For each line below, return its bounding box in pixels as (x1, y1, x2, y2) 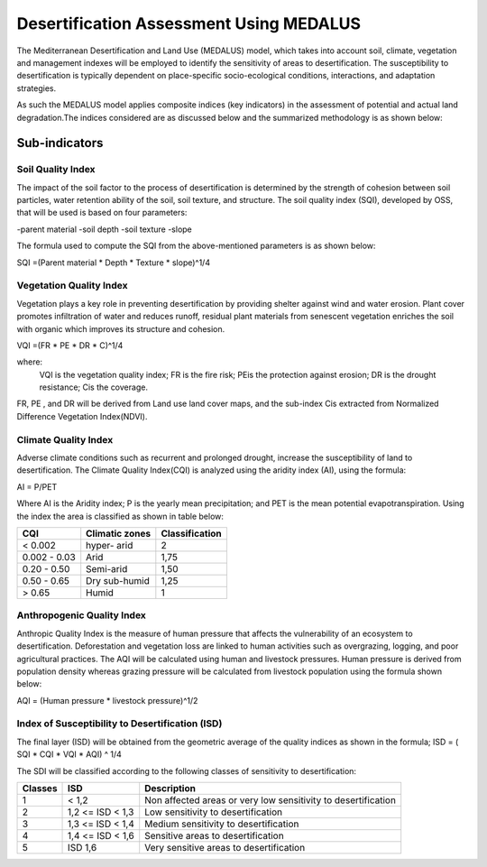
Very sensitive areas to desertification (144, 841, 306, 853)
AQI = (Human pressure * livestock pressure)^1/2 (16, 695, 198, 706)
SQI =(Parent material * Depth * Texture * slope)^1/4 (16, 257, 211, 268)
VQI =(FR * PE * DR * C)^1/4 (16, 339, 124, 351)
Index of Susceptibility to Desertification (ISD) (16, 717, 223, 730)
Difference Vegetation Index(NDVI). (16, 410, 148, 421)
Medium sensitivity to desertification (144, 817, 299, 830)
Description (144, 781, 196, 794)
